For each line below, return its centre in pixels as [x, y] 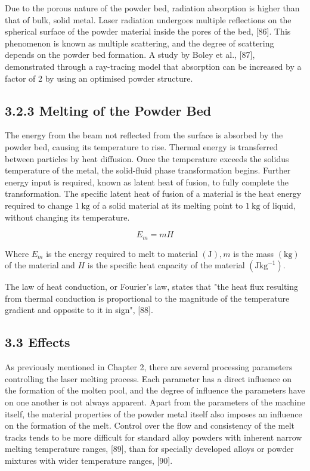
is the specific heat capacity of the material [166, 265]
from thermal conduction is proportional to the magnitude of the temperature [147, 298]
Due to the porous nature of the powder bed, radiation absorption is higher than [152, 8]
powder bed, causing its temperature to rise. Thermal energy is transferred [142, 146]
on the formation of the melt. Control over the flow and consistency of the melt [150, 425]
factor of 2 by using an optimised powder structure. [99, 78]
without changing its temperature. [67, 217]
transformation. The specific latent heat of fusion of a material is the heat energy [153, 193]
